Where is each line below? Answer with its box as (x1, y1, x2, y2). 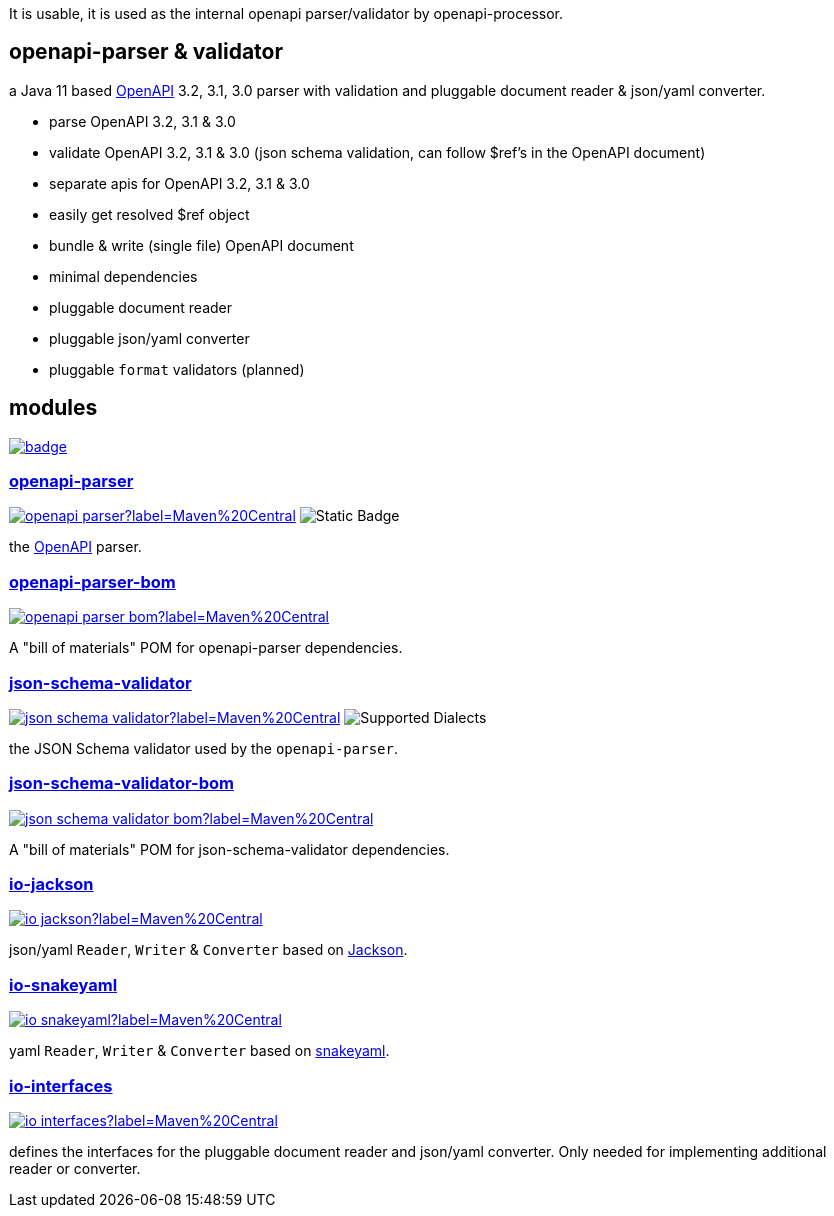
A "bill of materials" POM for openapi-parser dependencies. (9, 639, 403, 657)
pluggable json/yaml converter (49, 329, 250, 347)
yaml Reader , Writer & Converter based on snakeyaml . (9, 1042, 390, 1060)
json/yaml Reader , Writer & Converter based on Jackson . (9, 941, 408, 959)
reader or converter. (9, 1159, 141, 1177)
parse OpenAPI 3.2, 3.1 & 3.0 (49, 112, 236, 130)
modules (9, 395, 98, 421)
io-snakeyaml (9, 974, 118, 995)
